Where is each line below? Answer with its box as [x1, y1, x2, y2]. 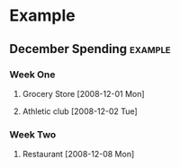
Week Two [9, 128, 57, 140]
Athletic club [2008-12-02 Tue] [22, 105, 138, 117]
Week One [9, 68, 56, 81]
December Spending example [9, 41, 171, 57]
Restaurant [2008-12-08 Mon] [22, 149, 135, 160]
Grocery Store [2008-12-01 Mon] [22, 88, 146, 99]
